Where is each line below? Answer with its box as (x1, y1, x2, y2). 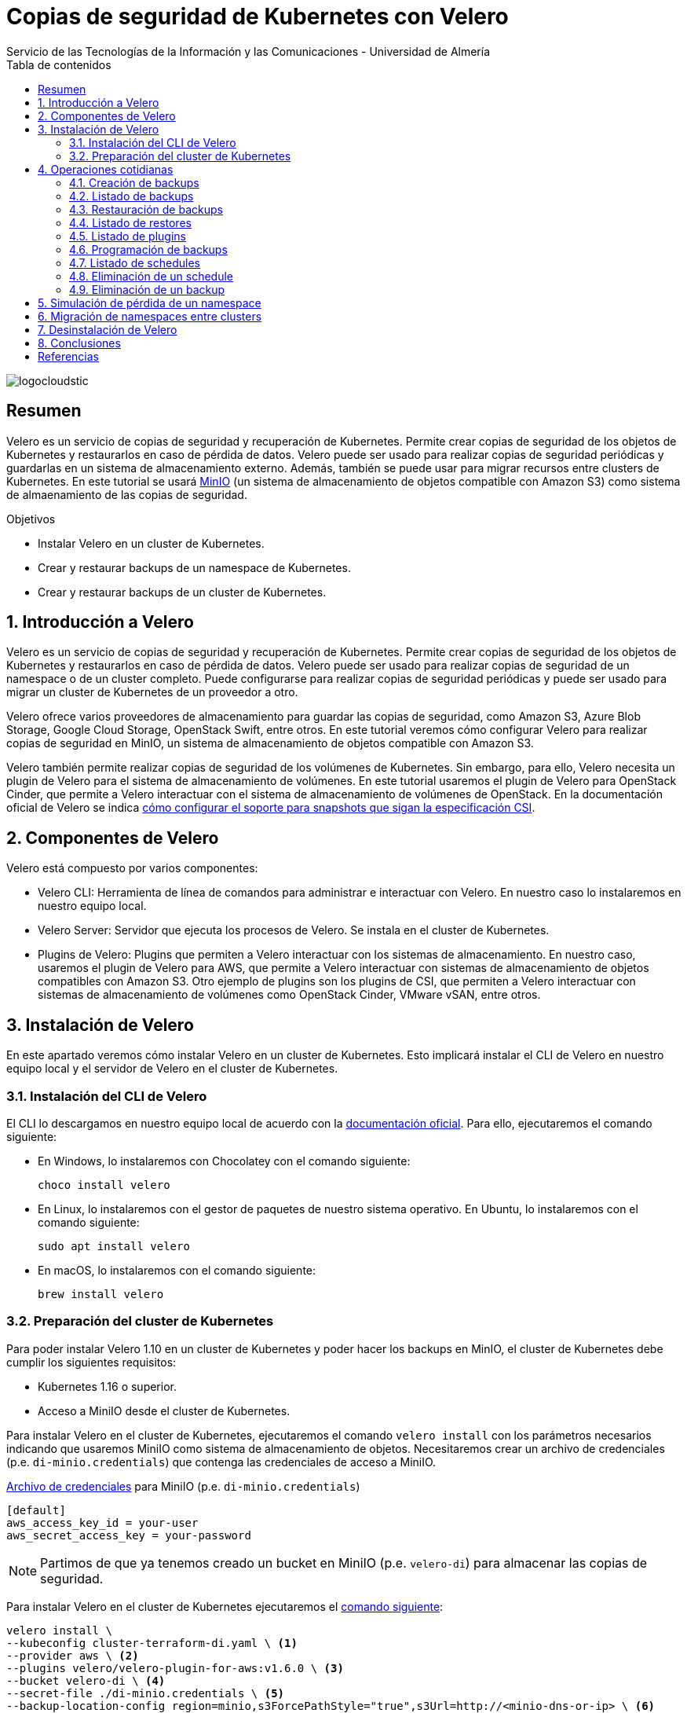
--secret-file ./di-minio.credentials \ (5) (6, 1686, 285, 1700)
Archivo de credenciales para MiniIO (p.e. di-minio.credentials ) (6, 1479, 360, 1493)
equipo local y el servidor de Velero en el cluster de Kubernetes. (6, 1062, 338, 1076)
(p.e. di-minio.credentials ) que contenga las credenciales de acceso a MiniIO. (6, 1454, 437, 1469)
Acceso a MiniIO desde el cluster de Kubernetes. (38, 1403, 291, 1418)
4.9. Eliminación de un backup (69, 282, 225, 296)
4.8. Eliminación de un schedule (69, 269, 233, 283)
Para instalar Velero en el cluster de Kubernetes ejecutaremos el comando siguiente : (6, 1599, 444, 1613)
